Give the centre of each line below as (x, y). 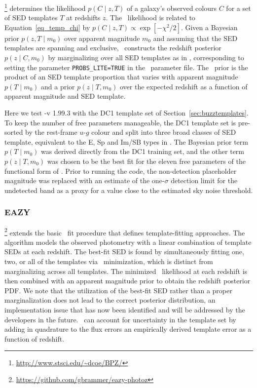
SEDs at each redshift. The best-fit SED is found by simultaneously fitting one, (124, 252)
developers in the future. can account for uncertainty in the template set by (120, 319)
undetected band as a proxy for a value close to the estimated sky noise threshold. (129, 190)
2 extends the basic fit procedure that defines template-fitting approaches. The (125, 232)
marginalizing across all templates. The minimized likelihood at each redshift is (126, 271)
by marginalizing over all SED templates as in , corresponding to (146, 58)
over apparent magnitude (102, 38)
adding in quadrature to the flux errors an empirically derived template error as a (128, 329)
